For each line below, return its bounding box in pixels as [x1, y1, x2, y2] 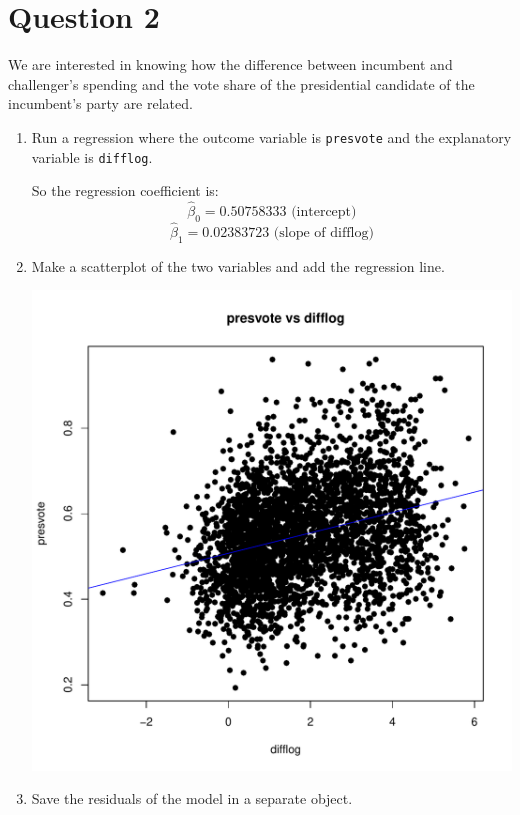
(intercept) [291, 205, 357, 220]
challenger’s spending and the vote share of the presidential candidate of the [8, 73, 475, 94]
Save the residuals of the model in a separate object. [31, 788, 353, 809]
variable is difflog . [31, 146, 153, 167]
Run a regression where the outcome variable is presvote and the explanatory [31, 126, 512, 147]
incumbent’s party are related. [8, 93, 193, 114]
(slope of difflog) [273, 226, 374, 241]
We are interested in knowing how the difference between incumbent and [8, 54, 453, 75]
